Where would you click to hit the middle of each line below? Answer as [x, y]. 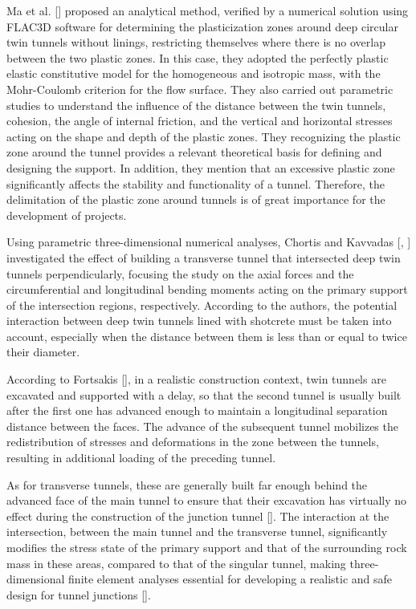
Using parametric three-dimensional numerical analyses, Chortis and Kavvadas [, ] [209, 242]
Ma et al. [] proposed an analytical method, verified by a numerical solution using [208, 10]
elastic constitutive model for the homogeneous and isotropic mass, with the [194, 73]
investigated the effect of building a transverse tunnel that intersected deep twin [204, 257]
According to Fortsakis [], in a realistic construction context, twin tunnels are [196, 379]
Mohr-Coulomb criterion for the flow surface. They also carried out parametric [200, 89]
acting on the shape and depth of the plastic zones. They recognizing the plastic [204, 136]
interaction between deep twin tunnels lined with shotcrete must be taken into [199, 321]
